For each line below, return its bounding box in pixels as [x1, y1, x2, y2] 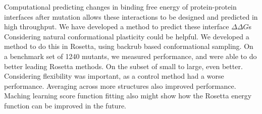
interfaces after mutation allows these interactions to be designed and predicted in [4, 11, 258, 22]
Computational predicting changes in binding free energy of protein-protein [4, 2, 237, 12]
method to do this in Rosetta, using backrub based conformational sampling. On [4, 41, 253, 51]
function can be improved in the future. [4, 100, 127, 110]
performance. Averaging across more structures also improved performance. [4, 80, 236, 91]
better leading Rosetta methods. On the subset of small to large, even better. [4, 61, 243, 71]
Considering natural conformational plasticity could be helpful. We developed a [4, 31, 249, 41]
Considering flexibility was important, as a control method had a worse [4, 71, 224, 81]
